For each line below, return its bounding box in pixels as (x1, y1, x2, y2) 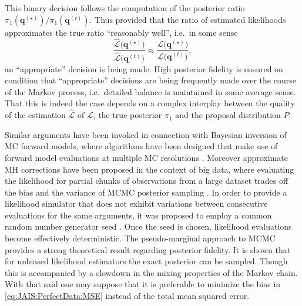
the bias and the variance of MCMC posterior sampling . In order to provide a (5, 186, 287, 198)
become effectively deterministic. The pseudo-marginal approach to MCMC (5, 232, 276, 244)
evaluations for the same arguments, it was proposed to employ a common (5, 209, 272, 221)
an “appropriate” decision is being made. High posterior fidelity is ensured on (5, 62, 283, 75)
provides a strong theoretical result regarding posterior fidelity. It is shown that (5, 243, 291, 255)
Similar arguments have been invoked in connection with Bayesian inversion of (5, 128, 287, 140)
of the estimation (5, 109, 66, 121)
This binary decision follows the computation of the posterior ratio (5, 2, 245, 14)
